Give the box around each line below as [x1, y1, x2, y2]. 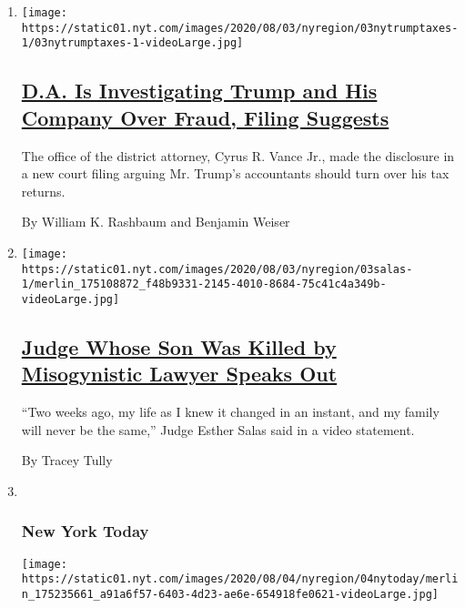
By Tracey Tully [21, 451, 113, 470]
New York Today [21, 520, 149, 542]
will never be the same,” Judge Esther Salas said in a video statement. [21, 420, 415, 439]
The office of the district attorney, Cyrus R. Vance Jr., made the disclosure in [21, 146, 455, 165]
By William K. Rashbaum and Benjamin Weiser [21, 212, 290, 231]
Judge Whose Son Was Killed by [21, 332, 337, 360]
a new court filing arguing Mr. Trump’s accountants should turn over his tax [21, 164, 450, 183]
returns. [21, 181, 66, 200]
